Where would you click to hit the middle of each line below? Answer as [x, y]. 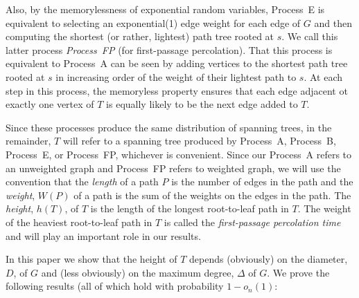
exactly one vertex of [50, 104]
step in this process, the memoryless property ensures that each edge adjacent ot [177, 90]
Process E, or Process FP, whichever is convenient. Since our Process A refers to [179, 154]
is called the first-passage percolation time [252, 222]
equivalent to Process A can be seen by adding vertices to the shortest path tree [177, 63]
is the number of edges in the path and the [262, 181]
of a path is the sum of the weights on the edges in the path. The [212, 195]
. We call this [310, 36]
